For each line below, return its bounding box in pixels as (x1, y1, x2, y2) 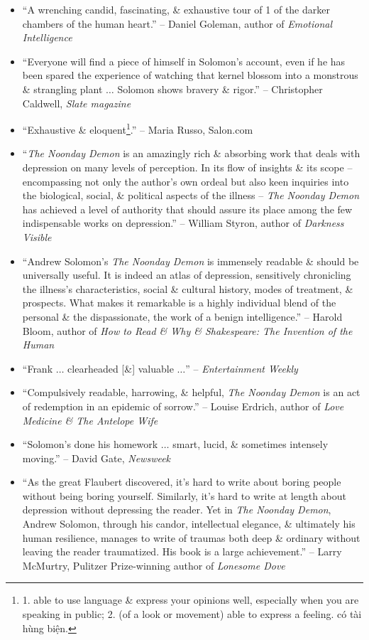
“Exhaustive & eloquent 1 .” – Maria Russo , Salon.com (22, 120, 253, 137)
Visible (22, 229, 52, 244)
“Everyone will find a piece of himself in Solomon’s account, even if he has (22, 53, 346, 68)
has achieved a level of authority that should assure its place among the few (22, 201, 353, 216)
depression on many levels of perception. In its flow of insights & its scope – (22, 160, 353, 174)
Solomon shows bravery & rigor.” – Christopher (117, 81, 323, 96)
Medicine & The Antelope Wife (22, 412, 158, 427)
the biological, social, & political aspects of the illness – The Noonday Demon (22, 188, 360, 203)
